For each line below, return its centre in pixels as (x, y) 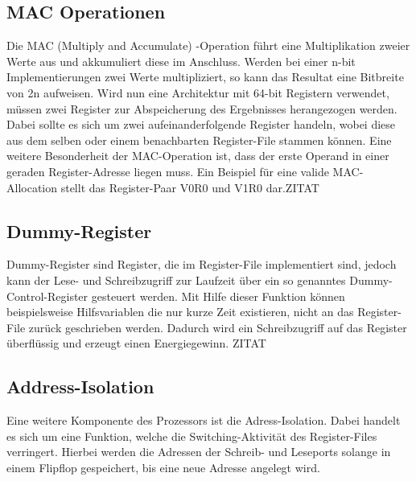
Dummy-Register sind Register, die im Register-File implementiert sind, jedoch (202, 264)
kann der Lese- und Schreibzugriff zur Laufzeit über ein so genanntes (176, 280)
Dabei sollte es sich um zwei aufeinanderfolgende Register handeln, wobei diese (201, 124)
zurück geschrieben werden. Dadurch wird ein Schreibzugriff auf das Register (218, 327)
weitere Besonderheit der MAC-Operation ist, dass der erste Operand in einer (198, 156)
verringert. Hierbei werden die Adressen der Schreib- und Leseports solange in (199, 452)
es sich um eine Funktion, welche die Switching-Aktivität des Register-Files (192, 436)
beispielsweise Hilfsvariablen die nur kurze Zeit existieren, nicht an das (180, 312)
